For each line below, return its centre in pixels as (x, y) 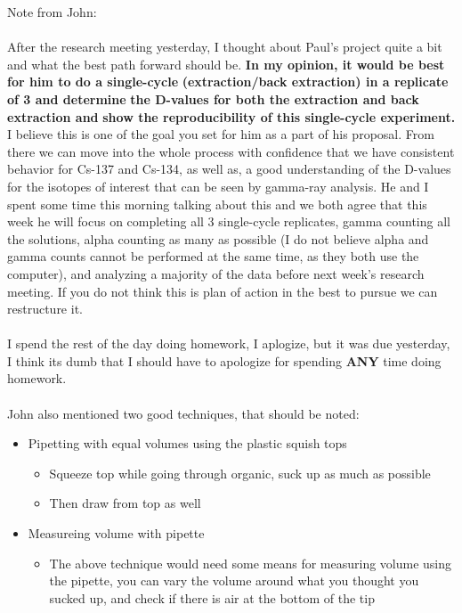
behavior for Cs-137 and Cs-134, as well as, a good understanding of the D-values (229, 169)
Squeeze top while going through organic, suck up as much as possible (240, 473)
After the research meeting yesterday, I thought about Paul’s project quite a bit (225, 47)
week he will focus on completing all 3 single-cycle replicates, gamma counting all (229, 221)
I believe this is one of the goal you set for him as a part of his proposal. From (221, 134)
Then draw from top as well (125, 503)
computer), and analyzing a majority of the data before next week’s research (216, 273)
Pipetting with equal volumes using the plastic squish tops (187, 443)
